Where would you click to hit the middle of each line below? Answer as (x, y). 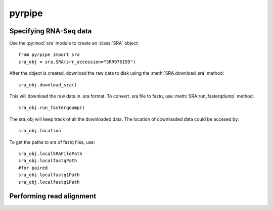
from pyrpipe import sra (49, 55)
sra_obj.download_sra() (48, 85)
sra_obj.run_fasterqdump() (52, 108)
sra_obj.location (40, 131)
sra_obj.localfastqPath (48, 161)
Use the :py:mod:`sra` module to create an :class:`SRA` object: (74, 43)
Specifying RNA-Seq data (51, 31)
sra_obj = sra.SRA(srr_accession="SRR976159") (77, 62)
